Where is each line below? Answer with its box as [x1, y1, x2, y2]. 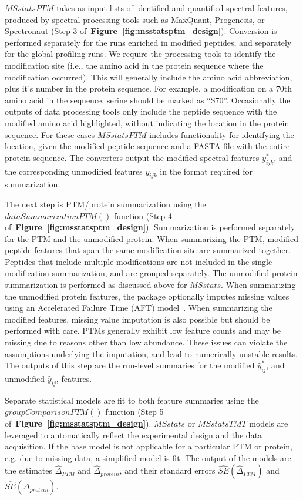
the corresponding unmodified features [5, 165, 143, 177]
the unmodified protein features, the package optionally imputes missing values [5, 290, 289, 302]
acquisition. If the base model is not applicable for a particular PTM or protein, [5, 440, 292, 452]
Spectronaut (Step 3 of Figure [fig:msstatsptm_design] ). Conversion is [5, 25, 277, 37]
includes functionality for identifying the [149, 128, 294, 140]
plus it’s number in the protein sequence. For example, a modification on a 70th [5, 82, 292, 95]
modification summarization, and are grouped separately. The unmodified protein [5, 267, 298, 279]
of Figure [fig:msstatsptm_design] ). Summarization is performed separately [5, 221, 295, 233]
